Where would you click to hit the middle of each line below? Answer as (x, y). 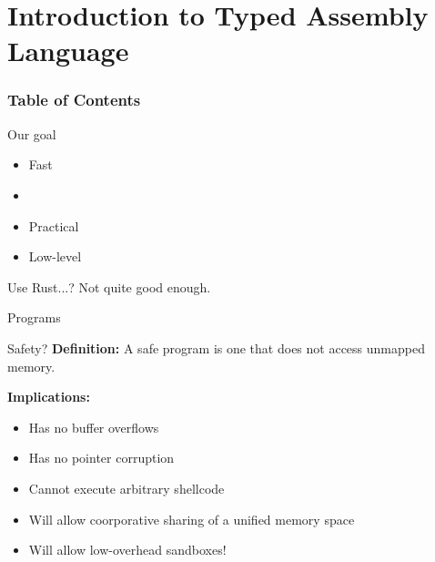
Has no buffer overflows (94, 427)
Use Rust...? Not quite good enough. (109, 286)
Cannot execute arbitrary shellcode (126, 488)
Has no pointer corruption (101, 458)
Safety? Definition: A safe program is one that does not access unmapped (216, 347)
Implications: (49, 397)
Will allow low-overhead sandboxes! (127, 550)
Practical (54, 225)
